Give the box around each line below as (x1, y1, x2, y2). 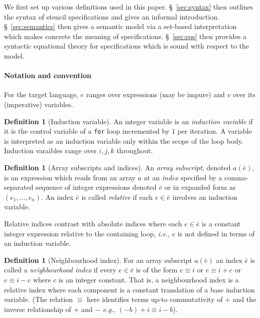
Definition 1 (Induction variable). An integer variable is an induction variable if (4, 116, 253, 126)
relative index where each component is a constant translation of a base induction (4, 284, 255, 294)
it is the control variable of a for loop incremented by (4, 126, 170, 136)
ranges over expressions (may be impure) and (86, 89, 225, 100)
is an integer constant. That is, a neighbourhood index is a (59, 274, 239, 284)
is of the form (136, 264, 178, 275)
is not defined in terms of (177, 228, 255, 238)
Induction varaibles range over (4, 145, 97, 156)
